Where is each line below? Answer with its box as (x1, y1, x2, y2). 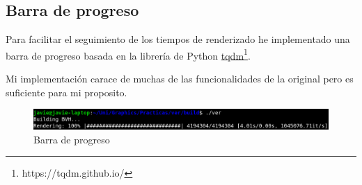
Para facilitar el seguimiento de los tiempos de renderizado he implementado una (6, 32, 350, 46)
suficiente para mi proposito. (6, 85, 127, 99)
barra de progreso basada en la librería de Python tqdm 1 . (6, 46, 251, 62)
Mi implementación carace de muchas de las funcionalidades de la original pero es (6, 71, 354, 86)
